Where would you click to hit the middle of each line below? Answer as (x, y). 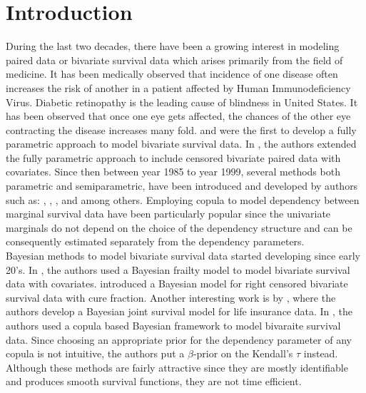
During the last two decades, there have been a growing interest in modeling (173, 46)
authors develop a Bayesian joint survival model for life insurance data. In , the (179, 311)
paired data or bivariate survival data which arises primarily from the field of (174, 60)
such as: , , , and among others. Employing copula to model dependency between (183, 199)
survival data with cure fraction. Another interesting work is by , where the (171, 297)
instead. (321, 353)
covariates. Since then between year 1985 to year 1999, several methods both (173, 172)
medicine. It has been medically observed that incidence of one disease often (172, 74)
